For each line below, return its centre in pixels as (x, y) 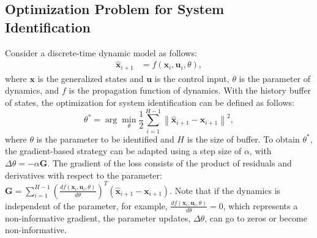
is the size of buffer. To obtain (243, 139)
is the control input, (192, 78)
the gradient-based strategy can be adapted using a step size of (123, 151)
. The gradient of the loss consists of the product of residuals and (170, 162)
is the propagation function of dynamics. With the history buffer (190, 90)
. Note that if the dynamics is (225, 190)
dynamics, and (32, 90)
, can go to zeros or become (256, 218)
